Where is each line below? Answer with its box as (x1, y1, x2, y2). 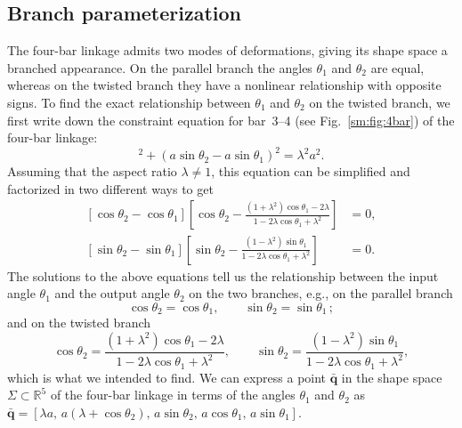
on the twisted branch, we (309, 93, 450, 111)
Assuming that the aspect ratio (7, 162, 177, 181)
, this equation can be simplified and (211, 162, 410, 181)
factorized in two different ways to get (7, 179, 214, 198)
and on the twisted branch (7, 313, 151, 332)
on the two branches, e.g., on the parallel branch (189, 284, 453, 303)
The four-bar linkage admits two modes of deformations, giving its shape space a (7, 41, 448, 60)
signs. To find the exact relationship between (7, 93, 251, 111)
